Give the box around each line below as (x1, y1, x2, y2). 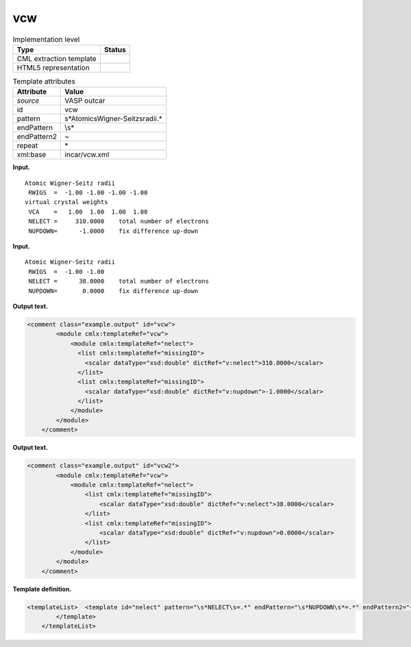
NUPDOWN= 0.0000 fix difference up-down (28, 287, 199, 294)
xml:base (16, 150, 47, 160)
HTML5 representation (16, 62, 90, 72)
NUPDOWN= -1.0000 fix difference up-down (28, 227, 199, 235)
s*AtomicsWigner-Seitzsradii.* (64, 114, 162, 123)
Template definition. (12, 585, 72, 593)
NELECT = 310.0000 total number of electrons (28, 218, 209, 225)
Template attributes (12, 77, 75, 86)
